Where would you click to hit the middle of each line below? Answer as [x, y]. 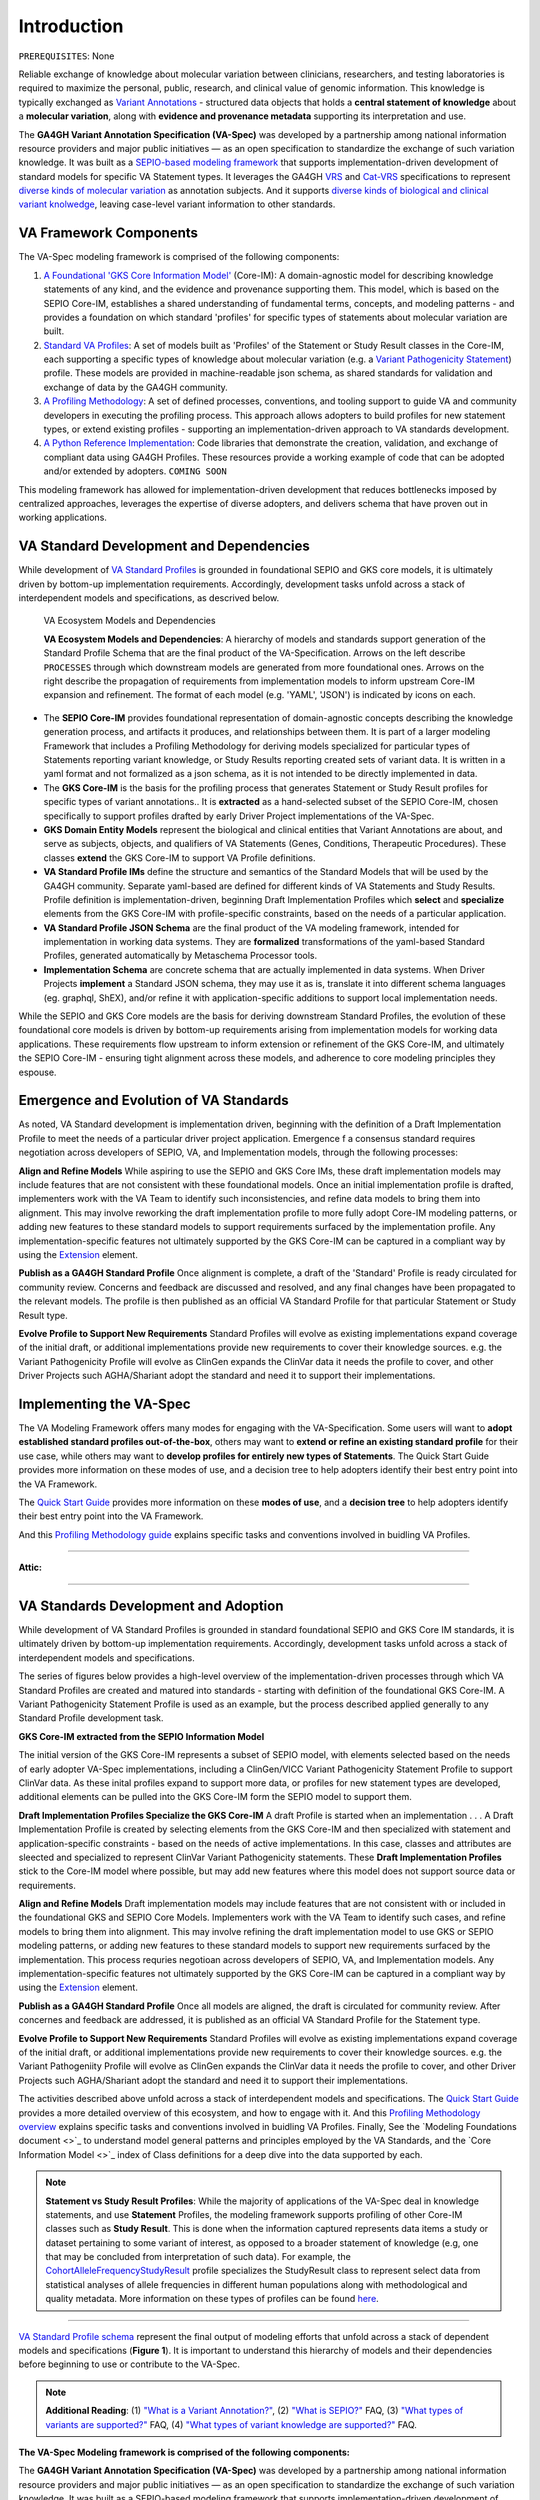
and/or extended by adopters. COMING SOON [135, 471]
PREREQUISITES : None [66, 56]
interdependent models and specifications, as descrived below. [149, 598]
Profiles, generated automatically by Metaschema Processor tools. [180, 956]
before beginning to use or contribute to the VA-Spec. [129, 2364]
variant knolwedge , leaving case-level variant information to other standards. [177, 204]
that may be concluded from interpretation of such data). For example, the [198, 2257]
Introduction [71, 26]
